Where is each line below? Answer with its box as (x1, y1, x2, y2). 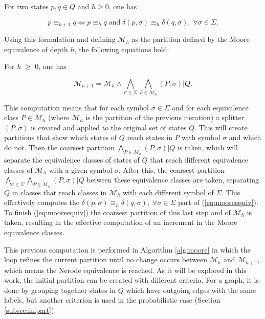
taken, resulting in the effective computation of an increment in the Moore (4, 217, 237, 227)
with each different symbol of (122, 187, 214, 197)
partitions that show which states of (4, 132, 117, 143)
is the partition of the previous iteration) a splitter (85, 112, 245, 123)
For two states (4, 1, 49, 11)
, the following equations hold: (74, 43, 169, 54)
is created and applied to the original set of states (31, 122, 187, 132)
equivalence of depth (4, 43, 68, 54)
